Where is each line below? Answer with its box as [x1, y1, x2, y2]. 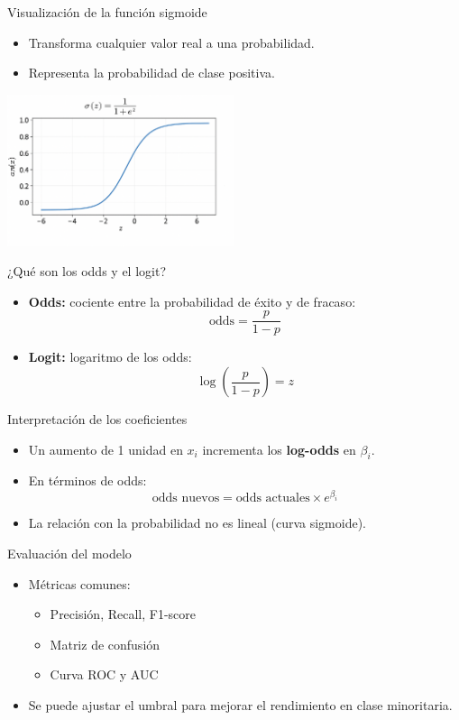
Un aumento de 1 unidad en [28, 439, 183, 458]
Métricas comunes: [28, 574, 131, 593]
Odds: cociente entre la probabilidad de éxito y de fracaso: [28, 291, 356, 310]
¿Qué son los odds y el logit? [7, 262, 166, 281]
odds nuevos [151, 492, 220, 505]
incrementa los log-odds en [202, 439, 356, 458]
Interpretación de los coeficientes [7, 410, 188, 429]
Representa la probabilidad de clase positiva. [28, 63, 275, 82]
